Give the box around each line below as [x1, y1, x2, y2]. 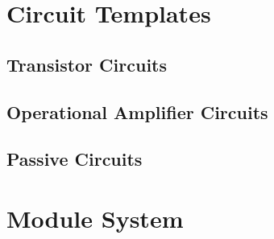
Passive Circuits [6, 146, 143, 171]
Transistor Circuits [6, 52, 167, 76]
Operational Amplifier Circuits [6, 99, 268, 124]
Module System [6, 201, 184, 234]
